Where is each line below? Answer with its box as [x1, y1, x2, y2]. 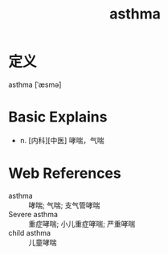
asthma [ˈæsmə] [8, 80, 62, 89]
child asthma [8, 228, 51, 237]
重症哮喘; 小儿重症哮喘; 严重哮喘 [28, 219, 136, 228]
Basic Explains [8, 108, 108, 126]
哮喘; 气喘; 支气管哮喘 [28, 200, 100, 210]
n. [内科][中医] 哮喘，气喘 [19, 135, 104, 145]
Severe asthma [8, 209, 58, 219]
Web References [8, 164, 122, 183]
